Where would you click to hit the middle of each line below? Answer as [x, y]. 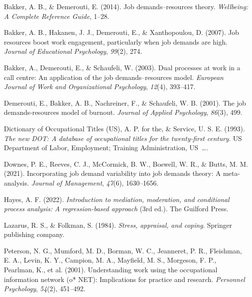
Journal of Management [67, 182]
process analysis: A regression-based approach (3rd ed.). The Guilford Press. [116, 209]
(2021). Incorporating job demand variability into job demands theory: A [112, 173]
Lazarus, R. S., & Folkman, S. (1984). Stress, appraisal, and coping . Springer [118, 225]
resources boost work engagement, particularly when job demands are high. [116, 41]
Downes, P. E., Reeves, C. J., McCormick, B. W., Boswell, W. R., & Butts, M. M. [126, 164]
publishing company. [34, 234]
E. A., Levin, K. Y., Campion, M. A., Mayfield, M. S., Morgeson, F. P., [110, 260]
